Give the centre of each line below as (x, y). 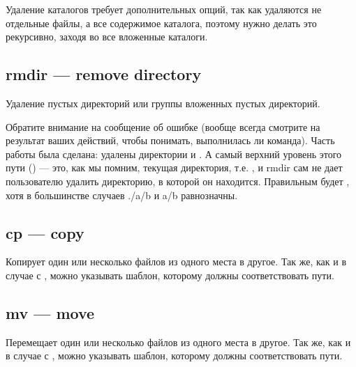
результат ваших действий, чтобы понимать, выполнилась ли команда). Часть (170, 140)
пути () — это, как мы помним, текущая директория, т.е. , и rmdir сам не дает (174, 167)
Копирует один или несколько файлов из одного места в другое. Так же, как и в (176, 261)
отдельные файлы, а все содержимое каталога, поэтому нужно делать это (161, 23)
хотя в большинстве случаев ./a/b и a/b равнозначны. (122, 195)
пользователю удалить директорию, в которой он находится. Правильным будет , (178, 181)
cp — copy (45, 232)
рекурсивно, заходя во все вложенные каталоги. (107, 37)
